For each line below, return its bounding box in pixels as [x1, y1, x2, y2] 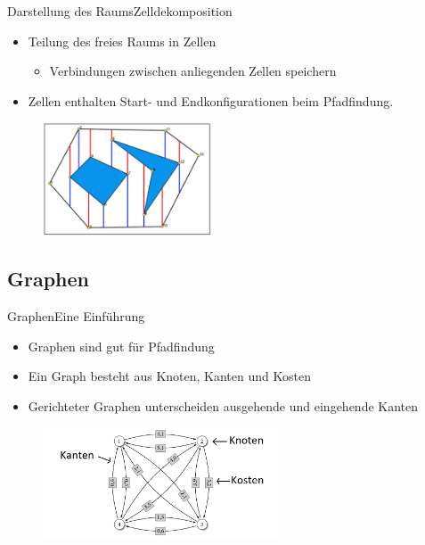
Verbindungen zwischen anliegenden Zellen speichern [49, 62, 337, 80]
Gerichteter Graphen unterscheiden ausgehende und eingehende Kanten [28, 396, 419, 415]
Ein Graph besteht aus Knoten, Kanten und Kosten [28, 367, 311, 385]
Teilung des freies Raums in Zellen [28, 31, 217, 50]
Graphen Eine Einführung [7, 307, 145, 325]
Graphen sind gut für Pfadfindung [28, 336, 215, 355]
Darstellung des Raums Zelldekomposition [7, 2, 233, 20]
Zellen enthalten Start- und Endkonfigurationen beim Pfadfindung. [28, 91, 394, 110]
